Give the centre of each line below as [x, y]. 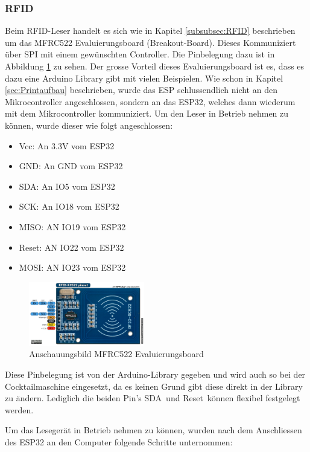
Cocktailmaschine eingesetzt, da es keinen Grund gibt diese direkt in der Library [154, 386]
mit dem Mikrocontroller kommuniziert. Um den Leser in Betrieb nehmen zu [147, 113]
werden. [19, 409]
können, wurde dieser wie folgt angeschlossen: [89, 125]
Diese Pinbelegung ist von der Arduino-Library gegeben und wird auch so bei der [155, 374]
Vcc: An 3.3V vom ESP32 [67, 145]
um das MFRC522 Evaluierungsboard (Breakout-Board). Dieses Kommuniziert [150, 42]
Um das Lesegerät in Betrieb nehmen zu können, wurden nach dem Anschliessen [153, 430]
